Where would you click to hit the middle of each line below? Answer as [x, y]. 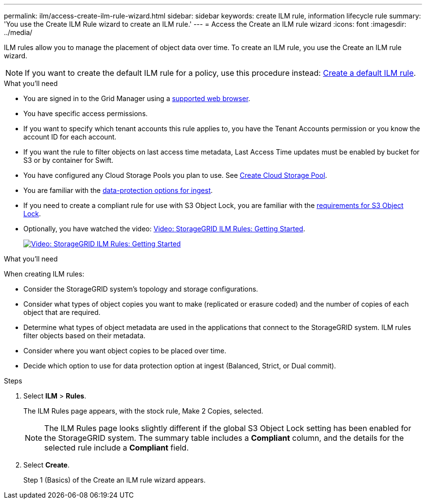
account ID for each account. [70, 137]
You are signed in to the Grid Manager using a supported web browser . [137, 98]
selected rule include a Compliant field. [117, 448]
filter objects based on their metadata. [85, 336]
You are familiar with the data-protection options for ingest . [118, 190]
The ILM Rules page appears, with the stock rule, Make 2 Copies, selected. [143, 411]
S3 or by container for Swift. [69, 160]
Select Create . [46, 465]
